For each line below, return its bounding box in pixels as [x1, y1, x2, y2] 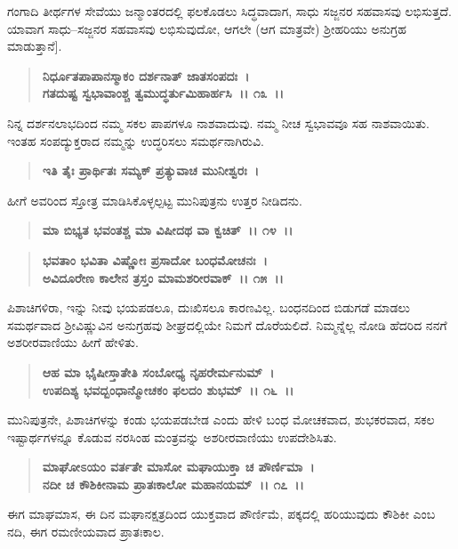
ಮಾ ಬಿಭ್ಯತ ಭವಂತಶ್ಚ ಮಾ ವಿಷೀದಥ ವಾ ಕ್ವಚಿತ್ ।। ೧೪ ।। [42, 221, 293, 239]
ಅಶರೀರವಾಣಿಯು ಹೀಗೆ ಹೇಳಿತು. [7, 333, 139, 351]
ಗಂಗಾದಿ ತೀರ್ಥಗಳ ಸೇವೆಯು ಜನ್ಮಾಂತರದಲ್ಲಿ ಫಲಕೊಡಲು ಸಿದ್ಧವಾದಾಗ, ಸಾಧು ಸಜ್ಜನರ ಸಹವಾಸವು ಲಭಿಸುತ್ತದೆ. [7, 2, 452, 20]
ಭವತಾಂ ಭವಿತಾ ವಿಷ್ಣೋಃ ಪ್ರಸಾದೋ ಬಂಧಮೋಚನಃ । [42, 250, 268, 269]
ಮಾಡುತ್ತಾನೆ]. [7, 36, 62, 55]
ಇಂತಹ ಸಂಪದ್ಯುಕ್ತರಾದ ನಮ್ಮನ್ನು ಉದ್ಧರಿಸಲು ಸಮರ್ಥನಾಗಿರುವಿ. [7, 131, 264, 149]
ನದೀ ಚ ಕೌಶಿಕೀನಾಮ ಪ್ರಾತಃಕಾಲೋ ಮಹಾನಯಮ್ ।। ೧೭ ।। [42, 474, 304, 493]
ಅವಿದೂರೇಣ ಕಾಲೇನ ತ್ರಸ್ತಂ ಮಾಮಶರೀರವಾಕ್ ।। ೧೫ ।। [42, 268, 284, 287]
